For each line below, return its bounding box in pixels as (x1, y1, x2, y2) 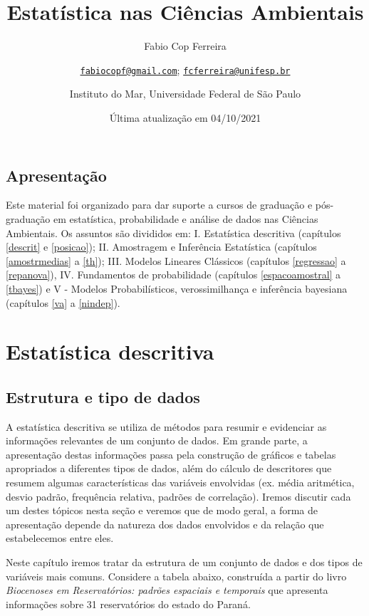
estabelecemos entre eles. (6, 531, 114, 545)
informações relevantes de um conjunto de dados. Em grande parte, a (6, 433, 308, 448)
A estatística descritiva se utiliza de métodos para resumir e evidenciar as (6, 419, 327, 434)
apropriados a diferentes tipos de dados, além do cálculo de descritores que (6, 461, 332, 476)
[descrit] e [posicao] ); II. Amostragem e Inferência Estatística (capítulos (6, 239, 317, 254)
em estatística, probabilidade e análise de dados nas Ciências (53, 211, 318, 226)
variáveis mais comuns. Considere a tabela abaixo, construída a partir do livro (6, 568, 347, 583)
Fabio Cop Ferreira (144, 38, 227, 53)
